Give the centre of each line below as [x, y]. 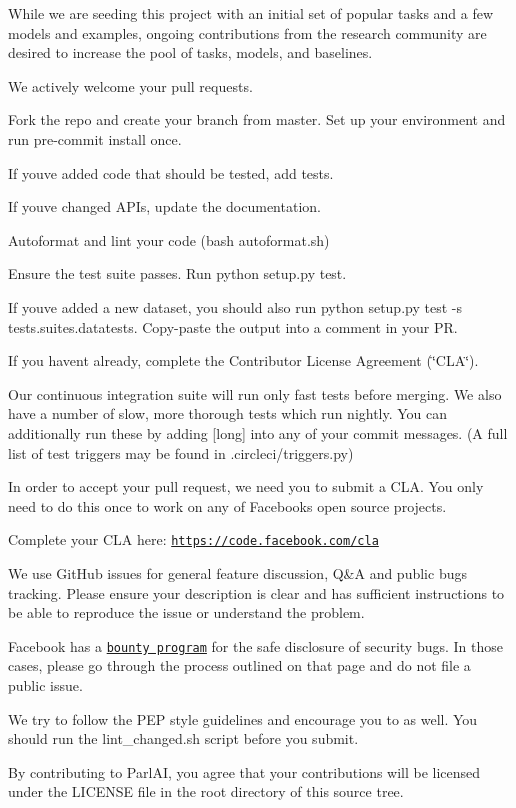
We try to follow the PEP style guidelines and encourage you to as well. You [243, 718]
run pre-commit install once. [95, 138]
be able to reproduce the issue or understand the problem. [186, 612]
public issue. [45, 684]
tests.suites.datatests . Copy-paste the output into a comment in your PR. [233, 326]
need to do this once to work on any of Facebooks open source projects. [227, 505]
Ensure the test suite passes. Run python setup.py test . [177, 273]
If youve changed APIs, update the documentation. [164, 206]
